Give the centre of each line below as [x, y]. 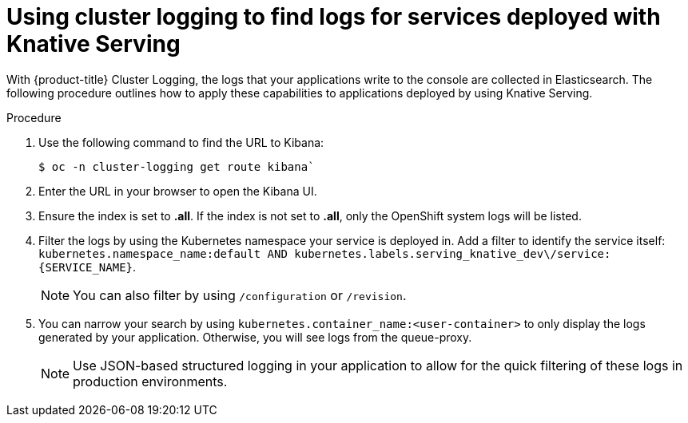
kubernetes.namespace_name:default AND [163, 253]
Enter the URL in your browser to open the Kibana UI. [178, 191]
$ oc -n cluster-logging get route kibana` [177, 166]
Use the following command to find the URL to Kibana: [181, 142]
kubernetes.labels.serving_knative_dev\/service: [453, 253]
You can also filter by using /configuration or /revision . [240, 295]
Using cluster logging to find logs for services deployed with [334, 17]
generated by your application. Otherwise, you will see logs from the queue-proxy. [255, 337]
